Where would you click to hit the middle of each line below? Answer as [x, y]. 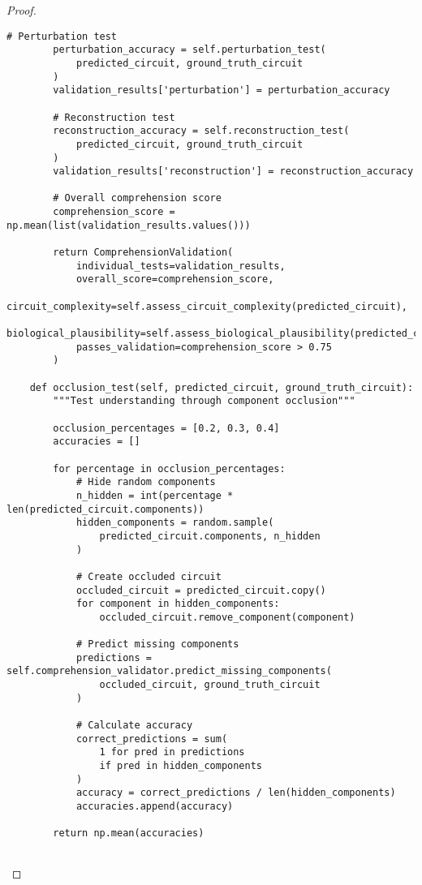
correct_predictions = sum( [152, 739]
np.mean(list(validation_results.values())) [129, 225]
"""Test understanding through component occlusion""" [204, 401]
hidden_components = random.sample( [175, 523]
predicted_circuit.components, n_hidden [210, 536]
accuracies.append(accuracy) [155, 806]
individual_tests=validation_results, [181, 266]
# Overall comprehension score [137, 198]
